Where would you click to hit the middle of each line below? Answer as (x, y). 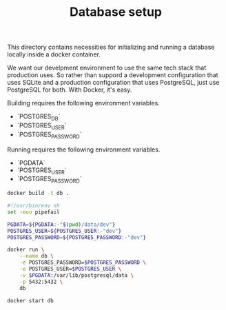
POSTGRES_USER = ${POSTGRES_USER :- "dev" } (64, 231)
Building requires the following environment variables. (83, 103)
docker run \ (26, 250)
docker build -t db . (38, 194)
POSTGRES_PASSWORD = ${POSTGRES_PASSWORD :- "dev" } (77, 237)
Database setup (116, 12)
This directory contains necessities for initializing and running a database (111, 47)
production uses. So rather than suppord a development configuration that (113, 75)
